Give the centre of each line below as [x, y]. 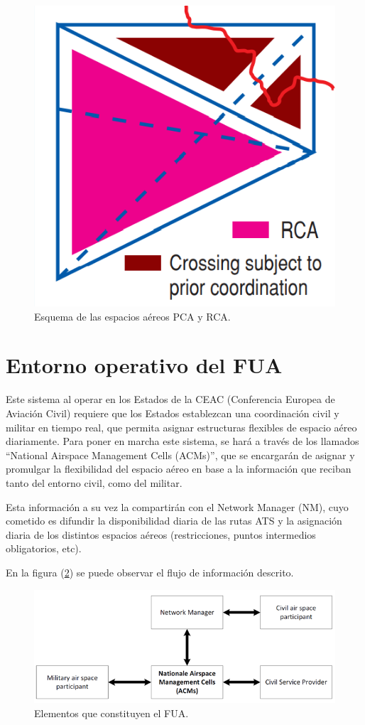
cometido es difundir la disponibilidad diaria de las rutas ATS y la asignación [174, 521]
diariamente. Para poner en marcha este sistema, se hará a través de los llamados [182, 441]
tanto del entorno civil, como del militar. [94, 482]
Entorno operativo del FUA [144, 365]
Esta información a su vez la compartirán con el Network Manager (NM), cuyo [177, 506]
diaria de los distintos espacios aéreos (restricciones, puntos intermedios [161, 534]
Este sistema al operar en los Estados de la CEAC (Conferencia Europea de [170, 399]
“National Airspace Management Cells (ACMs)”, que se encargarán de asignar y [180, 455]
